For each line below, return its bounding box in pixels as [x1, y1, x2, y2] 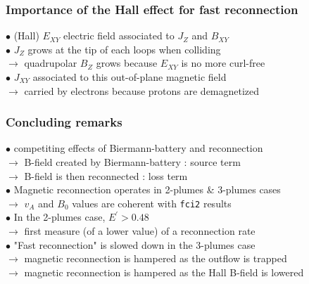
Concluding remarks [6, 113, 122, 131]
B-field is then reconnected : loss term [24, 168, 188, 183]
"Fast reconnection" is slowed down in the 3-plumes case [13, 237, 256, 252]
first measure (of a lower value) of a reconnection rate [24, 224, 256, 238]
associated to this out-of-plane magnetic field [32, 70, 227, 84]
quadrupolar [24, 56, 77, 70]
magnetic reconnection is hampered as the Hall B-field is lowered [24, 264, 304, 279]
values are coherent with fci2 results [72, 195, 232, 210]
